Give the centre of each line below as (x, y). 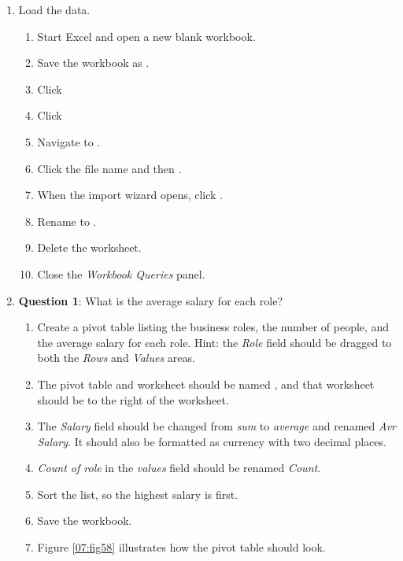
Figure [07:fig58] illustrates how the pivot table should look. (181, 547)
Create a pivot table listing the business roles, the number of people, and (213, 327)
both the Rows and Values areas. (116, 358)
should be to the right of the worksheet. (133, 399)
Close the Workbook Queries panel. (121, 273)
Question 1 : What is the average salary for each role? (150, 300)
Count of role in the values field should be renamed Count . (179, 468)
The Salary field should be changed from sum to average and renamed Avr (217, 426)
